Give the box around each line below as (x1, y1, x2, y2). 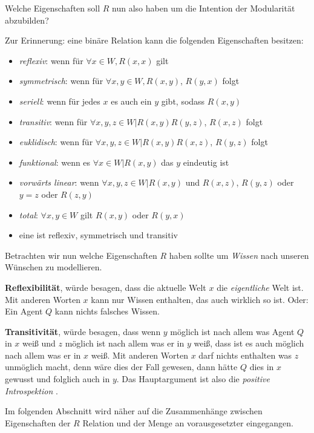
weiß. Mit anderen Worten (91, 348, 188, 361)
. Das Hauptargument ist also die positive (116, 373, 270, 385)
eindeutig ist (183, 155, 229, 168)
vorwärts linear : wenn (19, 176, 99, 189)
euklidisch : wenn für (19, 135, 93, 148)
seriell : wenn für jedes (19, 94, 100, 107)
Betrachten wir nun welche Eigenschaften (5, 249, 157, 261)
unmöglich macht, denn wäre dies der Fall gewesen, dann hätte (5, 360, 238, 373)
